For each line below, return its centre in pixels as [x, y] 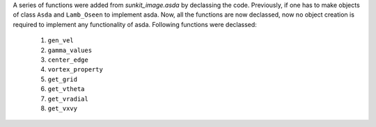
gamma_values [70, 50]
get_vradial [68, 99]
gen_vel [61, 41]
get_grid [63, 79]
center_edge [68, 60]
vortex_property [76, 70]
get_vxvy [63, 108]
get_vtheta [66, 89]
